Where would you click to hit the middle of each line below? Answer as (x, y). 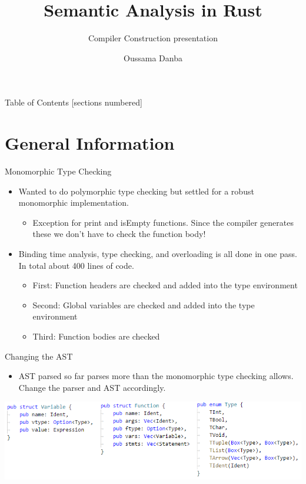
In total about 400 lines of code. (76, 265)
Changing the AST (39, 356)
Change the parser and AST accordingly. (92, 387)
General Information (90, 143)
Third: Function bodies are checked (96, 336)
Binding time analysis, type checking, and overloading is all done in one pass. (158, 253)
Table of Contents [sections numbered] (74, 102)
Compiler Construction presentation (153, 38)
